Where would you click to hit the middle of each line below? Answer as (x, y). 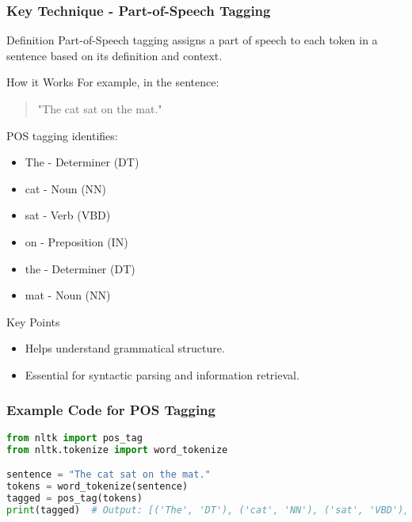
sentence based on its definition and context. (114, 55)
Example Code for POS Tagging (111, 410)
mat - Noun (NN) (68, 295)
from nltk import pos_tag (74, 438)
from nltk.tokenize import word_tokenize (117, 450)
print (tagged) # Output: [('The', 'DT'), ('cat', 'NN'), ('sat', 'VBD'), (208, 510)
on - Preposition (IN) (76, 241)
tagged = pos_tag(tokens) (74, 498)
